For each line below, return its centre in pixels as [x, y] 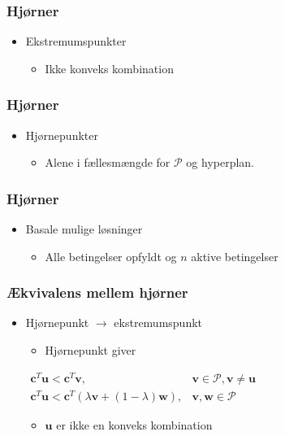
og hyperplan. [220, 162]
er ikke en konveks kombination [134, 424]
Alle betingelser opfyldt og [111, 256]
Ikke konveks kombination [109, 68]
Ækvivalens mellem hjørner [97, 292]
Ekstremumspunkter [76, 41]
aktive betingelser [235, 256]
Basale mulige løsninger [84, 229]
